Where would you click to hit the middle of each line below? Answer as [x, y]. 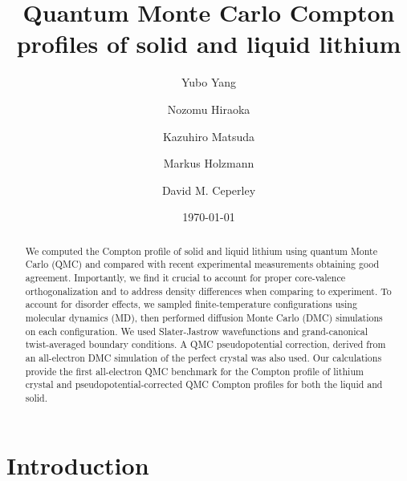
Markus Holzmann [209, 163]
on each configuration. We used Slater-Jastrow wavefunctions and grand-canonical [197, 331]
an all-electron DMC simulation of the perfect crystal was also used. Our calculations [203, 357]
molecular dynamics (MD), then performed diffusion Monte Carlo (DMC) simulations [204, 317]
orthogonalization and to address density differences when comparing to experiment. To [208, 291]
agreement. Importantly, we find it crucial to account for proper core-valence [185, 277]
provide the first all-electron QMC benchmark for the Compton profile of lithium [194, 371]
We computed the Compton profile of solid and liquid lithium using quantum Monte [201, 251]
